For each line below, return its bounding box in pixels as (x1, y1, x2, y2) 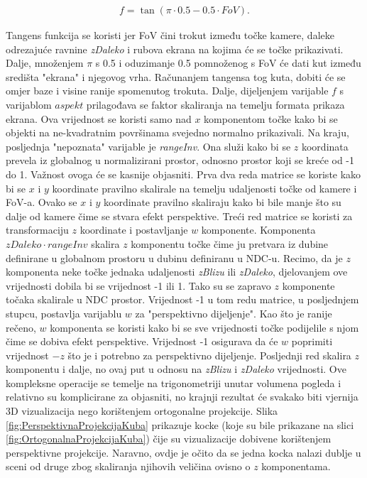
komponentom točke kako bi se (204, 111, 338, 126)
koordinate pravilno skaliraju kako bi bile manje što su (104, 195, 341, 210)
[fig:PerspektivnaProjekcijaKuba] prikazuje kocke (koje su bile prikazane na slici (6, 417, 354, 432)
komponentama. (261, 459, 331, 474)
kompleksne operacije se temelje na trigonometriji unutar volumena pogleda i (6, 375, 341, 390)
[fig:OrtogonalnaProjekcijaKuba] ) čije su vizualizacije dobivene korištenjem (6, 431, 332, 446)
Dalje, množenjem (6, 55, 84, 70)
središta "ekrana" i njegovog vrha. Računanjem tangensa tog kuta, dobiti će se (6, 69, 346, 84)
